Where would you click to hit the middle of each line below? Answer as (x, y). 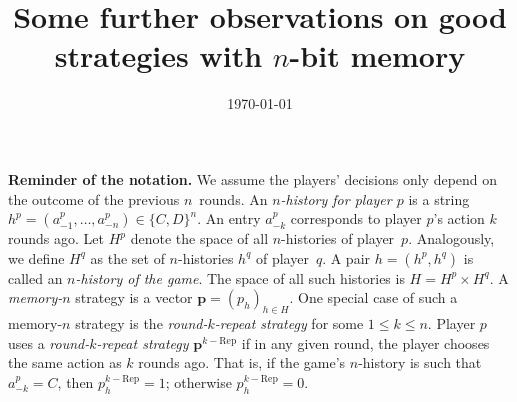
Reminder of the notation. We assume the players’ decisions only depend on (253, 178)
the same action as (65, 362)
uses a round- (49, 342)
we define (36, 257)
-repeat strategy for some (289, 323)
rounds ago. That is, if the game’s (242, 362)
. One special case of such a (373, 297)
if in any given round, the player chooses (365, 342)
